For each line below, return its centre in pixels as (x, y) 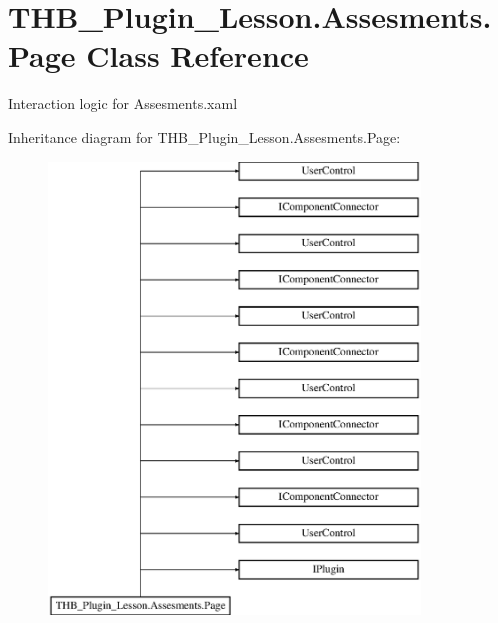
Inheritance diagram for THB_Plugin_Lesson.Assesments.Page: (204, 136)
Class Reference (197, 55)
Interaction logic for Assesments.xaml (123, 103)
